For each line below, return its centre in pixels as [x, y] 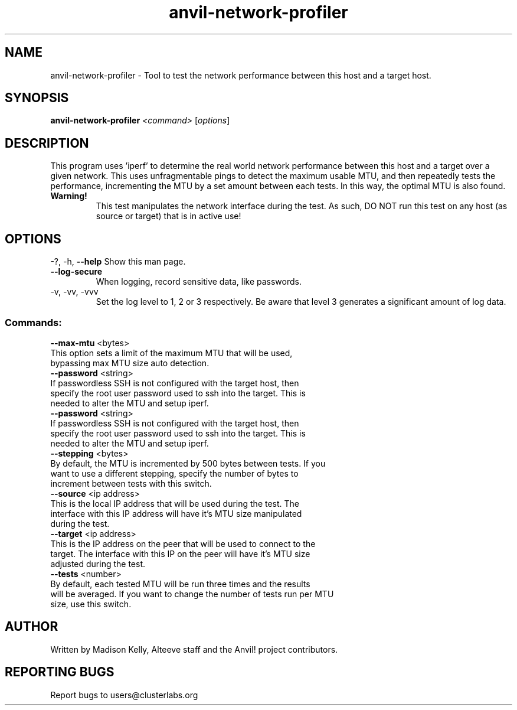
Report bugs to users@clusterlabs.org [124, 695]
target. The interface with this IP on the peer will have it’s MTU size [180, 553]
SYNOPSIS [37, 98]
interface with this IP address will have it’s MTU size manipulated [176, 513]
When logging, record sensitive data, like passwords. [199, 282]
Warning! [69, 196]
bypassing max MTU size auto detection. [130, 363]
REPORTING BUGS [60, 672]
